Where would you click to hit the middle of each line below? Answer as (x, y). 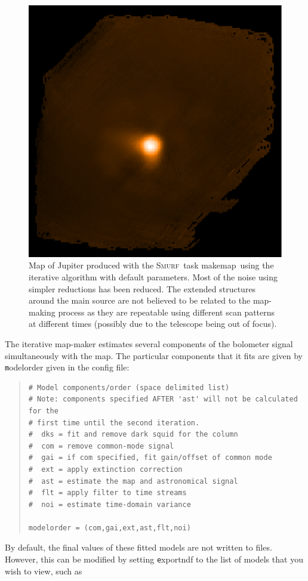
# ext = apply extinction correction (105, 469)
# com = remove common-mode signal (101, 446)
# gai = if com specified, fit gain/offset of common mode (150, 458)
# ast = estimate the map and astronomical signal (133, 481)
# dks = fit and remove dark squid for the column (133, 435)
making (42, 312)
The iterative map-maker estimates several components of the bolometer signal (149, 343)
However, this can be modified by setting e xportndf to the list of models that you (154, 559)
